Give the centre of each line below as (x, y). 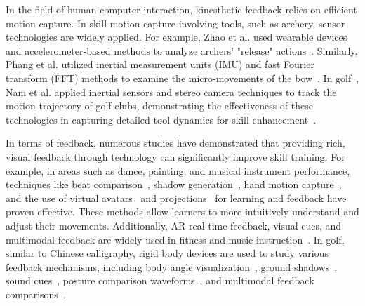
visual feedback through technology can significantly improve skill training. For (175, 156)
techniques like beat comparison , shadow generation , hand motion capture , (174, 184)
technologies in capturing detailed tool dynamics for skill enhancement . (161, 119)
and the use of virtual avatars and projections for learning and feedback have (176, 198)
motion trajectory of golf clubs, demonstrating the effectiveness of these (159, 106)
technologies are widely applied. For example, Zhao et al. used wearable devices (177, 37)
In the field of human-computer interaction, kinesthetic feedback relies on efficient (181, 9)
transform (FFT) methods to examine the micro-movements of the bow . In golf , (182, 78)
